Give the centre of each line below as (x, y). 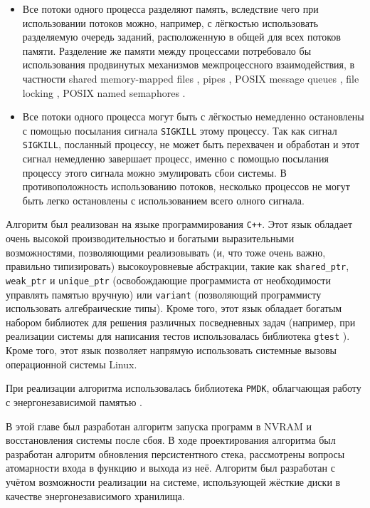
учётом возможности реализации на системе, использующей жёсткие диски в (173, 481)
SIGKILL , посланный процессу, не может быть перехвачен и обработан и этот (191, 144)
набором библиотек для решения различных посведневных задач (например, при (181, 322)
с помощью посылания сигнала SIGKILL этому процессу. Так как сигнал (180, 130)
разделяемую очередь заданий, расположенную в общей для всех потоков (181, 37)
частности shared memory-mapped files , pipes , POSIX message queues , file (191, 78)
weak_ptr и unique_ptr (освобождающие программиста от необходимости (168, 280)
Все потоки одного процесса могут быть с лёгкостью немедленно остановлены (193, 116)
